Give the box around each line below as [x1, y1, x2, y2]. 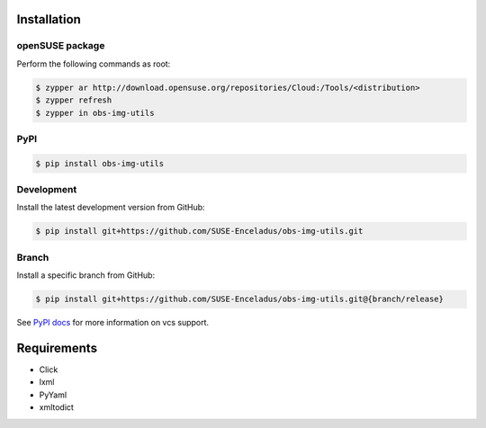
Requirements [16, 340, 98, 355]
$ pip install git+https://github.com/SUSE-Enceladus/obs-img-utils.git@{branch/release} [35, 294, 445, 305]
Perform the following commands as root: [16, 58, 171, 69]
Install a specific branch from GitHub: [16, 270, 156, 281]
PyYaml [39, 389, 67, 400]
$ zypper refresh [35, 95, 112, 105]
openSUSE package [16, 40, 105, 52]
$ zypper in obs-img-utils [35, 108, 155, 118]
